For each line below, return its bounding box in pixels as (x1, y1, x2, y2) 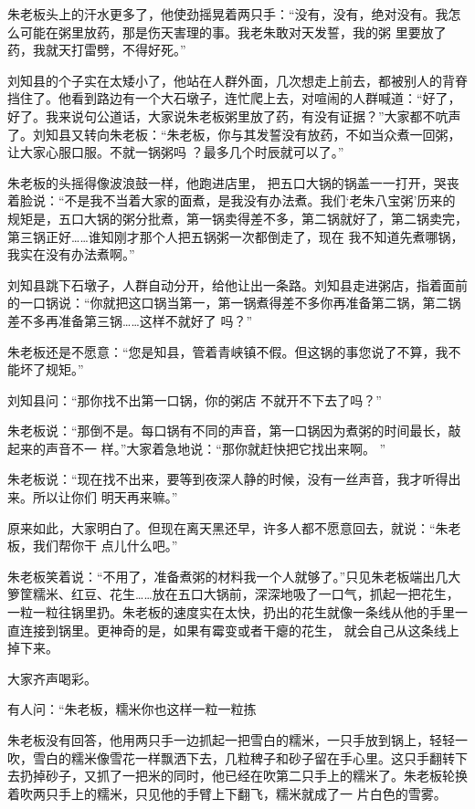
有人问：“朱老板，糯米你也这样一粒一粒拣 (7, 699, 257, 719)
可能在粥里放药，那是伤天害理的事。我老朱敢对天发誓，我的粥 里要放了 (19, 22, 447, 41)
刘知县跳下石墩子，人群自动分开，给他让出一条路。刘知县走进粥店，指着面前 (7, 275, 468, 294)
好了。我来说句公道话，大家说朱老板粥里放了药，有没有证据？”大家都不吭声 (7, 106, 461, 125)
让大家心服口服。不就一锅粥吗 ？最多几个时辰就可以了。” (7, 142, 344, 162)
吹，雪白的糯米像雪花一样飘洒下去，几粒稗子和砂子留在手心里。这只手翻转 (7, 748, 455, 767)
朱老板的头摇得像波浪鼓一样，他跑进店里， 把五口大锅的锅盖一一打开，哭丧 (7, 173, 459, 192)
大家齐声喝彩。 (7, 668, 97, 688)
